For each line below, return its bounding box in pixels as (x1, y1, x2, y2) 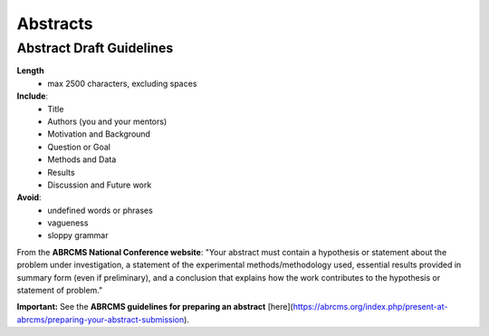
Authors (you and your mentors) (47, 116, 168, 127)
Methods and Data (47, 154, 117, 165)
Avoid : (16, 192, 42, 203)
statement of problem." (16, 285, 103, 296)
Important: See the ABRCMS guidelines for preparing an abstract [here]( (16, 302, 293, 312)
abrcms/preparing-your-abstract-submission (16, 313, 185, 325)
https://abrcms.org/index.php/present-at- (292, 302, 448, 312)
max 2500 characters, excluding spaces (47, 78, 197, 89)
